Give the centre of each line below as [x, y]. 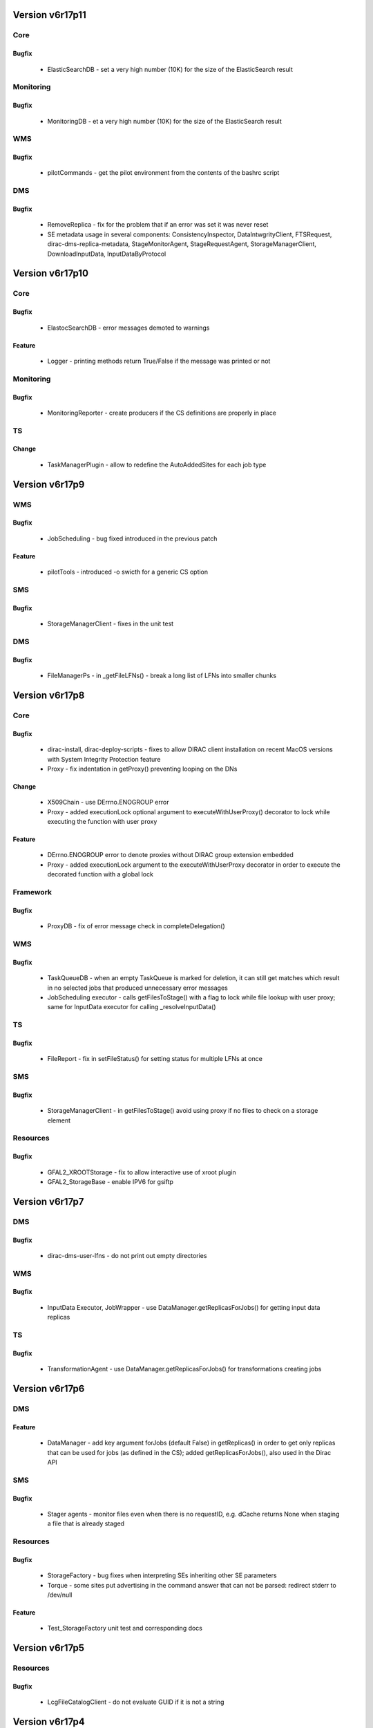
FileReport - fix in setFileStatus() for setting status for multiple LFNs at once [155, 1059]
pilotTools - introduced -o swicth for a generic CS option [128, 572]
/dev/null [60, 1595]
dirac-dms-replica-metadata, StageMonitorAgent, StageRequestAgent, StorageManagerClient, [182, 244]
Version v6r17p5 [49, 1648]
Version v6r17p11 [49, 15]
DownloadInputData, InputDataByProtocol [107, 254]
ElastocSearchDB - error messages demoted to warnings [128, 328]
